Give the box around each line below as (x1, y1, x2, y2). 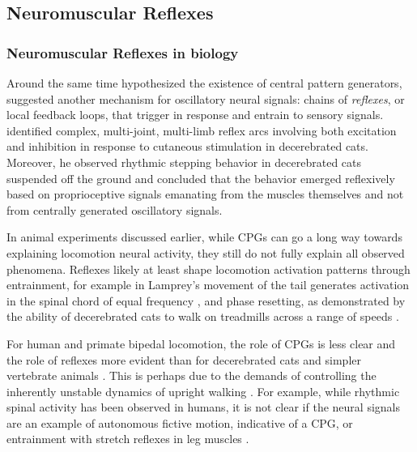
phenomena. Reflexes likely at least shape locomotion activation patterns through (6, 260, 411, 277)
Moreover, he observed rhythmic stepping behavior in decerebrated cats (6, 153, 362, 170)
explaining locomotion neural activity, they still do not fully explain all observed (6, 244, 405, 261)
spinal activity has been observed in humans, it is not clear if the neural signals (6, 399, 400, 416)
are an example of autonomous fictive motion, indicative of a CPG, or (6, 414, 353, 431)
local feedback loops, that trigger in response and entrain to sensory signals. (6, 106, 384, 123)
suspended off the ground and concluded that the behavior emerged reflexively (6, 169, 395, 186)
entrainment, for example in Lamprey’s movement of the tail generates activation (6, 276, 410, 293)
